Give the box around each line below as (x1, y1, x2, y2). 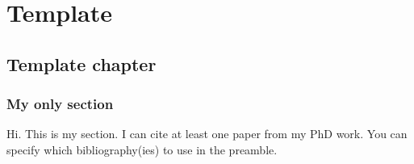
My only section (6, 94, 114, 114)
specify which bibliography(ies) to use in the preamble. (6, 141, 278, 158)
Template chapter (6, 51, 157, 76)
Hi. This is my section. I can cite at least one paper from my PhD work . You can (6, 125, 408, 142)
